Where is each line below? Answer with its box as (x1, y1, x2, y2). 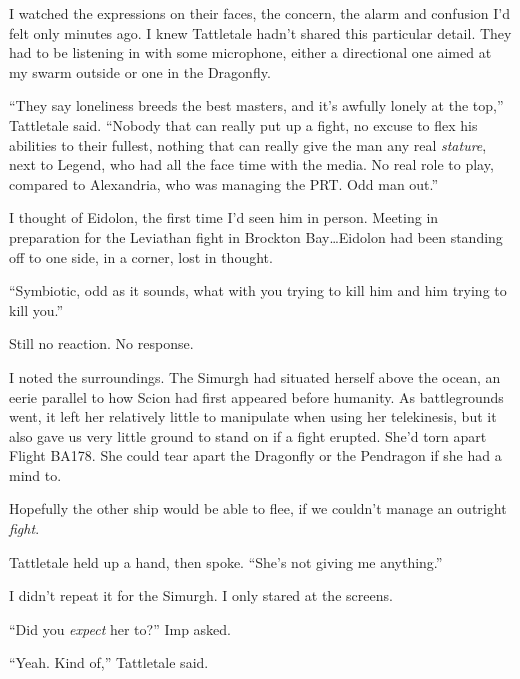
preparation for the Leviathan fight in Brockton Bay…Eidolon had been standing (9, 226, 503, 247)
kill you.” (9, 299, 64, 320)
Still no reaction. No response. (9, 333, 194, 354)
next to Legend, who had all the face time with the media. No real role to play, (9, 154, 494, 175)
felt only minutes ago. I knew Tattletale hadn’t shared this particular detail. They (9, 22, 512, 43)
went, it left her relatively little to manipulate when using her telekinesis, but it (9, 406, 497, 427)
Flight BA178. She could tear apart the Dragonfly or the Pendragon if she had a (9, 445, 502, 466)
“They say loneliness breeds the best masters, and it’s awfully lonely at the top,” (9, 95, 504, 116)
